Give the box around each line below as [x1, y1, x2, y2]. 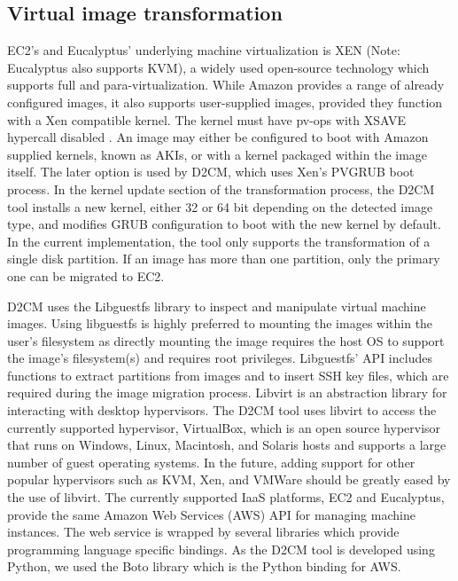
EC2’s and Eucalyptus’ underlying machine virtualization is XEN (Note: [7, 41, 400, 59]
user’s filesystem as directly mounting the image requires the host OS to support [7, 331, 445, 349]
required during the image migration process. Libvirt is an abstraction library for [7, 383, 447, 402]
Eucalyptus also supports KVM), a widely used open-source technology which [7, 58, 430, 76]
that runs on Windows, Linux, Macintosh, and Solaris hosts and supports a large [7, 436, 446, 454]
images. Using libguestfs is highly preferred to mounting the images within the [7, 314, 433, 333]
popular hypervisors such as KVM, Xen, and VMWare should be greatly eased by [7, 470, 451, 489]
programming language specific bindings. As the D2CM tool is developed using [7, 539, 435, 558]
